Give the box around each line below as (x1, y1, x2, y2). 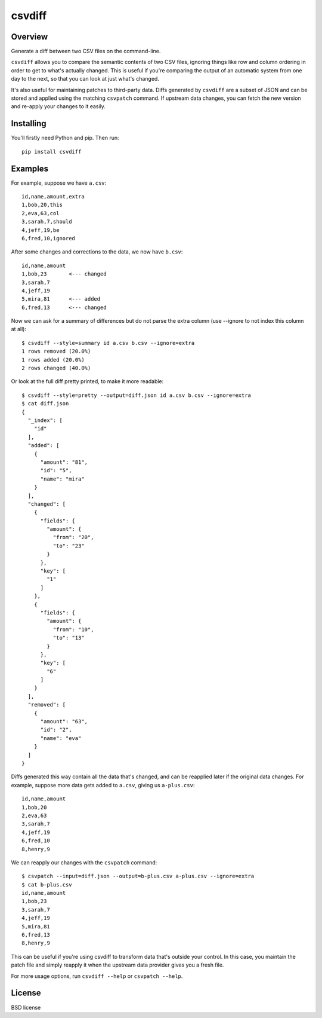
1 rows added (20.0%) (21, 356, 85, 363)
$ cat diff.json (21, 401, 69, 407)
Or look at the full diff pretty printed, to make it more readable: (11, 378, 164, 385)
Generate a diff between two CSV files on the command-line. (11, 48, 161, 55)
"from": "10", (52, 626, 94, 633)
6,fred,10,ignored (21, 235, 76, 241)
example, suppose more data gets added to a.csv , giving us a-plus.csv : (11, 781, 195, 788)
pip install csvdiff (21, 148, 82, 155)
